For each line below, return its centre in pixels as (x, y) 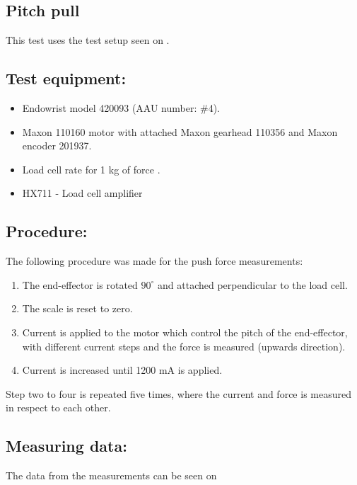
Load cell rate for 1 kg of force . (91, 169)
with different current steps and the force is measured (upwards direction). (184, 346)
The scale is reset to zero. (77, 308)
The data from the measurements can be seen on (111, 475)
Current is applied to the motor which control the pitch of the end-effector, (185, 332)
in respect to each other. (58, 407)
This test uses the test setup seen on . (88, 40)
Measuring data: (66, 446)
